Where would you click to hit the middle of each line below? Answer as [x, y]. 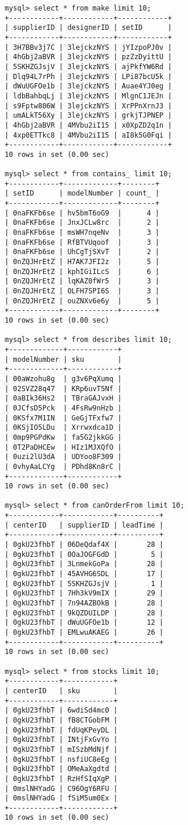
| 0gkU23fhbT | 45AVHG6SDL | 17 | [84, 574]
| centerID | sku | [61, 691]
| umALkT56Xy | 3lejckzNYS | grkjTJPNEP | [88, 116]
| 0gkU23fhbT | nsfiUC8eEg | [61, 759]
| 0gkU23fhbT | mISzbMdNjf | [61, 749]
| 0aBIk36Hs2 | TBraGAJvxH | [63, 398]
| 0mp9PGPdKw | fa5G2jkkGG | [63, 437]
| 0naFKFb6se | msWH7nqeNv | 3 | [82, 233]
